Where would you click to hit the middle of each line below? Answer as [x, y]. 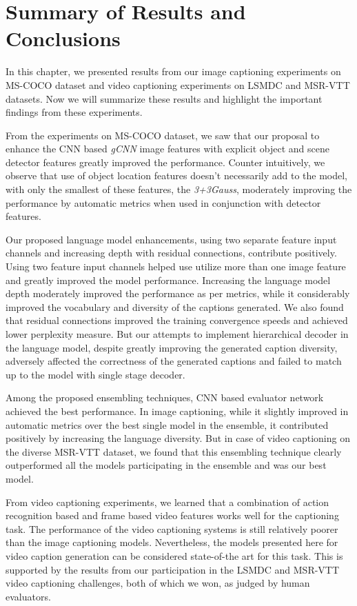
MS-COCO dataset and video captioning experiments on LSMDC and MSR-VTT [178, 84]
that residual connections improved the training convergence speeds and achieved [177, 320]
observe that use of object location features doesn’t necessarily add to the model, [177, 175]
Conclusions [63, 38]
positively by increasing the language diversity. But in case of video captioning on [178, 438]
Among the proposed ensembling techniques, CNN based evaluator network [165, 397]
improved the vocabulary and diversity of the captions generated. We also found [175, 306]
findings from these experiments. [74, 112]
